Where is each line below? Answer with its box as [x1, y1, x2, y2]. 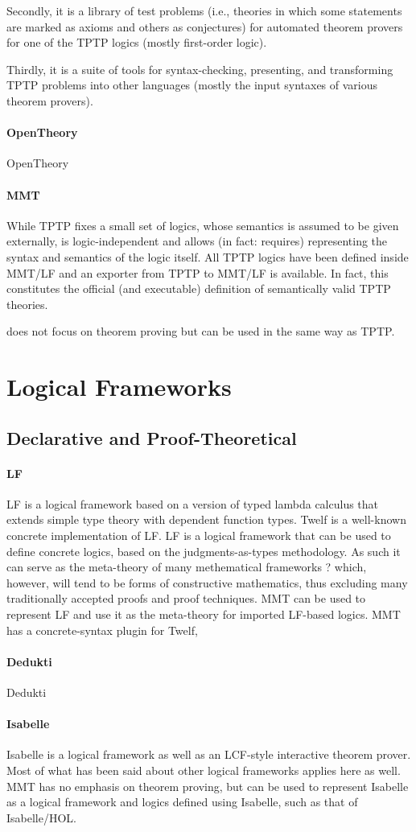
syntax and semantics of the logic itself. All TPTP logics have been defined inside [6, 248, 409, 265]
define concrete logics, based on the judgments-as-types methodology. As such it [6, 542, 401, 559]
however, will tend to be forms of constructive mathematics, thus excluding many [6, 574, 408, 591]
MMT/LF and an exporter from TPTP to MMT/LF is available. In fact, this [6, 264, 389, 281]
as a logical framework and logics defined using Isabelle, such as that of [6, 793, 358, 810]
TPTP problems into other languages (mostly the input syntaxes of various [6, 76, 378, 93]
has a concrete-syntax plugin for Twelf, [6, 621, 198, 638]
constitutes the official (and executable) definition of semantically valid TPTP [6, 280, 391, 297]
